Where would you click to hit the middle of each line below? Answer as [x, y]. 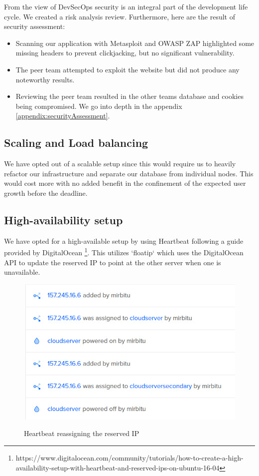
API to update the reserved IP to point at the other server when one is [113, 262]
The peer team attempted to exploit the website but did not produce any [128, 69]
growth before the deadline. [46, 193]
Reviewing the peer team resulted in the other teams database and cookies [129, 96]
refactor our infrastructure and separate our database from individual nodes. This [129, 173]
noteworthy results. [45, 79]
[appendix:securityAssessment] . [63, 116]
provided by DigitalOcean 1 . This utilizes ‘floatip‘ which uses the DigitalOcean [124, 251]
